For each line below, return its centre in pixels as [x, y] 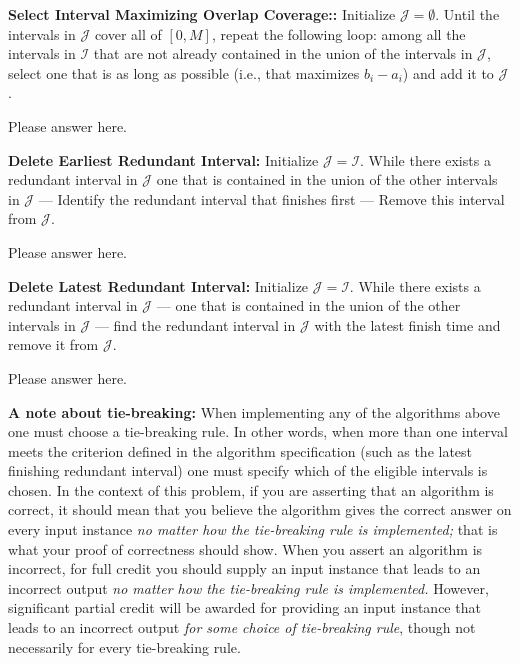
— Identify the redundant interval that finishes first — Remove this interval [271, 198]
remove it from [53, 344]
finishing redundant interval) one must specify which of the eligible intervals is [248, 470]
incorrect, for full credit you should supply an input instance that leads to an [244, 568]
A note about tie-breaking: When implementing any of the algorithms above [254, 411]
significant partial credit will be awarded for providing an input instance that [244, 607]
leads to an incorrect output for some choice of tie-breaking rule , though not [242, 627]
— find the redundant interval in [195, 324]
